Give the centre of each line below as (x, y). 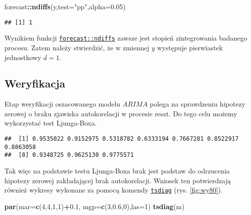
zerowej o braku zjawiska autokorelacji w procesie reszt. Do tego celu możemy (121, 113)
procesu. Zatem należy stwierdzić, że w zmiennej (77, 47)
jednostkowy (23, 57)
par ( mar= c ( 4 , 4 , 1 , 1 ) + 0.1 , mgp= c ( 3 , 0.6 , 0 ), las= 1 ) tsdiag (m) (94, 206)
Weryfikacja (35, 83)
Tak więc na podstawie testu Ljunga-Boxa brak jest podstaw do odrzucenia (117, 171)
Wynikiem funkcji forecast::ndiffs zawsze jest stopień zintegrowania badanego (126, 38)
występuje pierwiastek (190, 47)
